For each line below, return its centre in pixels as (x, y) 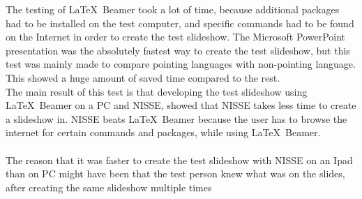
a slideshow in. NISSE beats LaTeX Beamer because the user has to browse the (176, 118)
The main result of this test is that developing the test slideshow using (157, 91)
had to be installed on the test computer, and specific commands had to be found (180, 23)
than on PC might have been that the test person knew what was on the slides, (175, 174)
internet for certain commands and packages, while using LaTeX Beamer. (163, 132)
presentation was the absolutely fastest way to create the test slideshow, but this (178, 50)
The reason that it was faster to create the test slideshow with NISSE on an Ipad (179, 160)
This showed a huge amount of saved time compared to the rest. (143, 77)
